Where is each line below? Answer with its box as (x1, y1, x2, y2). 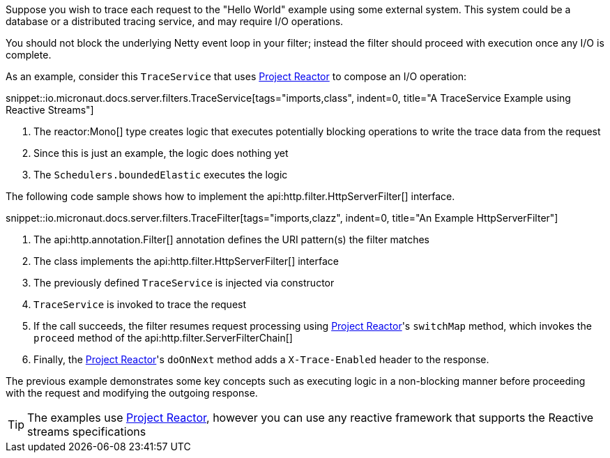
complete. (6, 49, 52, 61)
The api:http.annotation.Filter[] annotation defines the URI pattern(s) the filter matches (33, 234, 429, 245)
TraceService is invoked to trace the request (33, 298, 247, 310)
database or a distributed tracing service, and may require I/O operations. (6, 15, 344, 27)
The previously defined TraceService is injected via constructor (33, 277, 335, 289)
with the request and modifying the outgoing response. (6, 387, 258, 399)
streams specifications (27, 425, 146, 438)
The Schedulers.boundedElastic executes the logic (33, 169, 288, 181)
